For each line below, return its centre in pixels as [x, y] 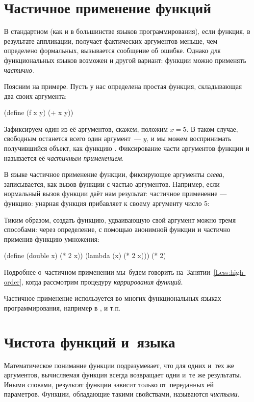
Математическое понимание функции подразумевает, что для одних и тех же [119, 365]
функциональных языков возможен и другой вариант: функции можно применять [125, 60]
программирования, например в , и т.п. [62, 307]
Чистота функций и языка [90, 341]
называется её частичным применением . [64, 158]
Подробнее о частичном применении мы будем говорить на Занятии [107, 272]
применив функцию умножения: [52, 239]
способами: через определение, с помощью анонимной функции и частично [117, 229]
